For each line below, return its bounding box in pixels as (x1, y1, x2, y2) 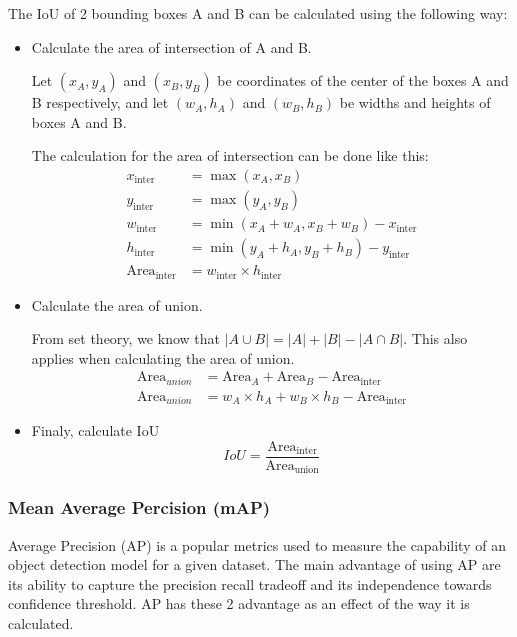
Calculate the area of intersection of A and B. (31, 36, 312, 57)
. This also (403, 328, 468, 349)
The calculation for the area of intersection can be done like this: (31, 145, 429, 166)
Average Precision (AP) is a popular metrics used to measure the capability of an (8, 534, 506, 555)
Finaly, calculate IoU (31, 420, 160, 441)
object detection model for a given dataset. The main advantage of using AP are (8, 554, 501, 575)
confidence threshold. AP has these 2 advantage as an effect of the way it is (8, 593, 470, 614)
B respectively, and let (31, 92, 169, 113)
